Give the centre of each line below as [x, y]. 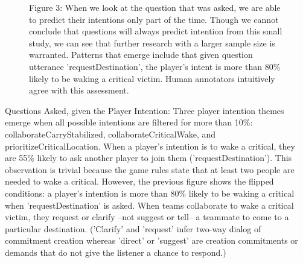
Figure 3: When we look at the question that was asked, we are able [155, 7]
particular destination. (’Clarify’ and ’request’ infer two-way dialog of [133, 228]
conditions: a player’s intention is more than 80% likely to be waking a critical [150, 193]
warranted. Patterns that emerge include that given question [141, 55]
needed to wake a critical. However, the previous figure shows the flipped [139, 181]
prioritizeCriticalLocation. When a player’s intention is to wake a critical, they [150, 146]
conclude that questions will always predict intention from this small [156, 31]
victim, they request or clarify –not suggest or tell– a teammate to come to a [147, 217]
